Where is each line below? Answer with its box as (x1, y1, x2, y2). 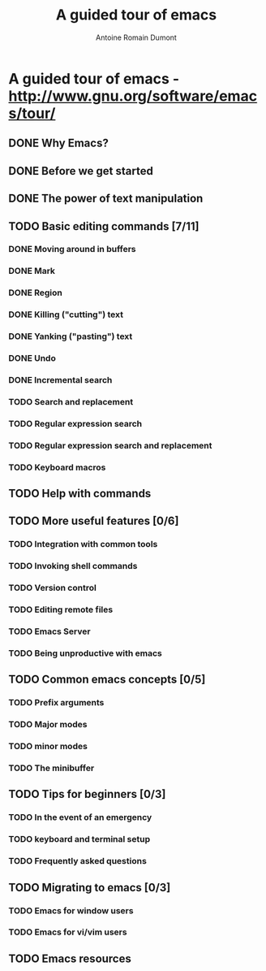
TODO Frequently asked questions (8, 856, 148, 867)
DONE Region (8, 287, 62, 298)
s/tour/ (8, 104, 56, 123)
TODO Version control (8, 583, 97, 594)
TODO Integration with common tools (8, 539, 158, 550)
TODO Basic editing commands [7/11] (8, 219, 199, 233)
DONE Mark (8, 266, 55, 277)
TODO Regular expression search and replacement (8, 440, 212, 451)
